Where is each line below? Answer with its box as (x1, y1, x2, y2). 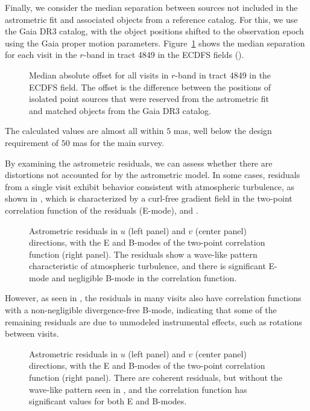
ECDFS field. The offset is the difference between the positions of (29, 80, 271, 93)
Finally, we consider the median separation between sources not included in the (5, 1, 298, 13)
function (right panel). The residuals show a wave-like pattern (29, 247, 258, 260)
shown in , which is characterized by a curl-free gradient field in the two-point (5, 192, 293, 205)
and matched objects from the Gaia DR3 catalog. (29, 104, 211, 116)
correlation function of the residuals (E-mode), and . (5, 203, 198, 216)
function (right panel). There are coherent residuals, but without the (29, 371, 282, 384)
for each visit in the (5, 48, 77, 61)
